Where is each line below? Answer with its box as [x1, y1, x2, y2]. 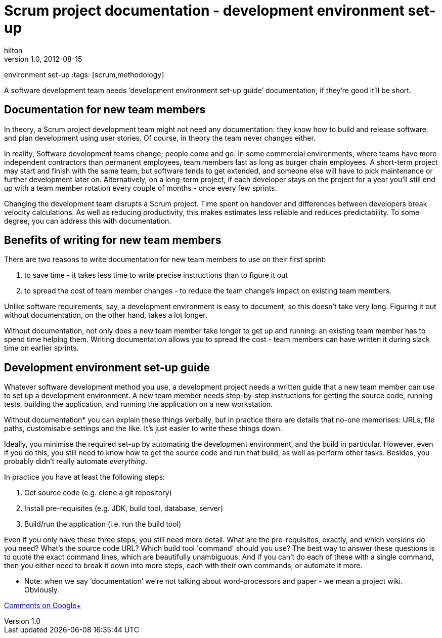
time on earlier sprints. [4, 344, 79, 353]
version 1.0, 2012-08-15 [4, 54, 82, 63]
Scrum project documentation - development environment [4, 2, 405, 19]
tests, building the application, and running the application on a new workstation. [4, 400, 273, 409]
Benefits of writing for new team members [4, 234, 222, 247]
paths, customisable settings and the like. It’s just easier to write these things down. [4, 424, 282, 433]
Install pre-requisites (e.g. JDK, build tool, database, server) [24, 504, 224, 513]
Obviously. [24, 585, 60, 594]
